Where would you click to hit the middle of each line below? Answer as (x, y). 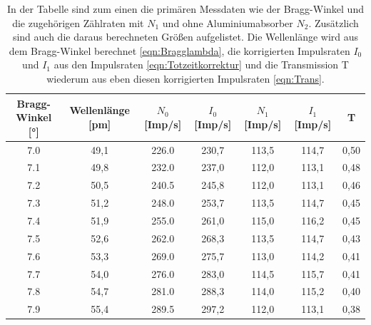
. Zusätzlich (334, 22)
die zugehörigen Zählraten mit (78, 22)
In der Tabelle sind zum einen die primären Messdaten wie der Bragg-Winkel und (185, 9)
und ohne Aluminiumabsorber (228, 22)
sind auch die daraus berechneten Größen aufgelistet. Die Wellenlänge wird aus (185, 37)
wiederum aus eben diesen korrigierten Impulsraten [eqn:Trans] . (185, 78)
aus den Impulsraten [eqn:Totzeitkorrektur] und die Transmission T (201, 65)
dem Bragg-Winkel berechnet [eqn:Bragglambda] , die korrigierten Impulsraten (179, 50)
